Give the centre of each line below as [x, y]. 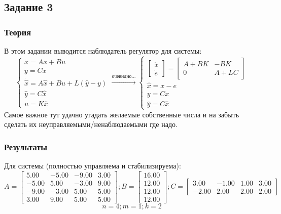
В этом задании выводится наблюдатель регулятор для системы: [103, 51]
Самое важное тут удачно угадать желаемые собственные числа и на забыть [122, 114]
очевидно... [124, 77]
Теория [18, 32]
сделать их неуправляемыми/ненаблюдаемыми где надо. [91, 124]
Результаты [26, 146]
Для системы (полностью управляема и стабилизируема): [93, 166]
